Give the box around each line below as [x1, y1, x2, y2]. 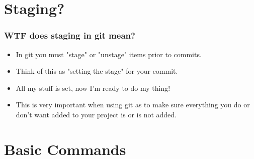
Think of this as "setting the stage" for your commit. [16, 66, 178, 76]
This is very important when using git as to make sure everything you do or [16, 99, 250, 110]
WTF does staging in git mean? [4, 29, 135, 42]
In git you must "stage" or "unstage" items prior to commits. [16, 49, 202, 59]
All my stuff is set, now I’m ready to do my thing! [16, 82, 171, 93]
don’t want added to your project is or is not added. [16, 109, 177, 119]
